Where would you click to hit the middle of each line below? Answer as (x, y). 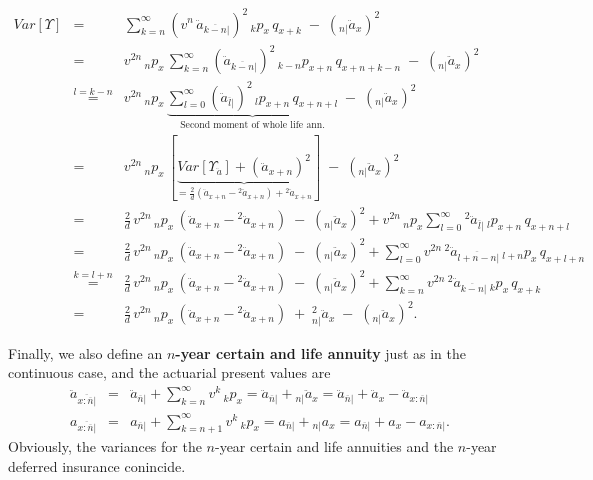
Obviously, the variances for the (105, 446)
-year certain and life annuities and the (334, 446)
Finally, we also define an (85, 352)
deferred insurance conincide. (97, 466)
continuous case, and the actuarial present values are (169, 372)
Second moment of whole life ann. (252, 125)
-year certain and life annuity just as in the (320, 352)
